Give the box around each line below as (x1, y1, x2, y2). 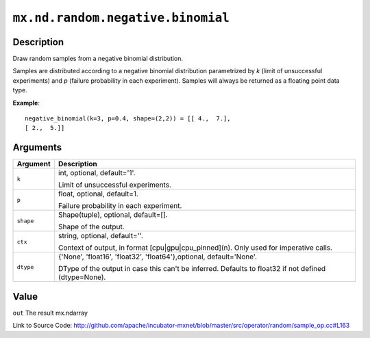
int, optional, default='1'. (58, 168, 136, 178)
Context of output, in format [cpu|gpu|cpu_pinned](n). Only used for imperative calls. (58, 243, 332, 252)
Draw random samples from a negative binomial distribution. (12, 55, 184, 63)
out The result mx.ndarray (12, 309, 88, 317)
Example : (12, 99, 40, 107)
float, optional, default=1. (58, 189, 138, 198)
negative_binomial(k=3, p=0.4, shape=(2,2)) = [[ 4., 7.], (25, 115, 231, 122)
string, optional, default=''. (58, 231, 143, 241)
